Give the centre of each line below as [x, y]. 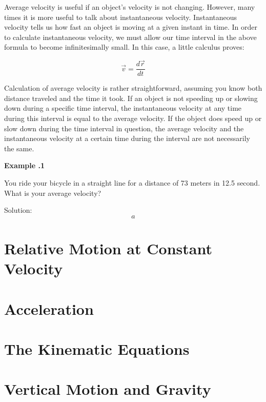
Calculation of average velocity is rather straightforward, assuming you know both [133, 88]
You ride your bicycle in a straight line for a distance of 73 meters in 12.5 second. [132, 183]
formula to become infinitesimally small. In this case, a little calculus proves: [124, 47]
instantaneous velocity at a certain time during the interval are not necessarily [127, 138]
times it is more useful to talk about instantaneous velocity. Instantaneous [121, 17]
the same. [19, 148]
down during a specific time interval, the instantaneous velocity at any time [123, 108]
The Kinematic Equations [97, 348]
